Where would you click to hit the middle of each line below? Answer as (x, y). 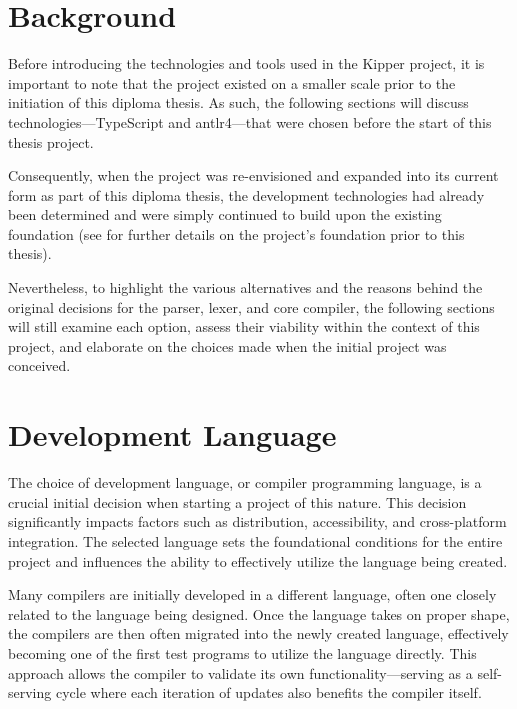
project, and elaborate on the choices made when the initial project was (227, 345)
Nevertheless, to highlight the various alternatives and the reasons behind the (245, 287)
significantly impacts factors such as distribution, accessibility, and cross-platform (257, 521)
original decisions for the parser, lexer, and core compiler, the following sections (251, 306)
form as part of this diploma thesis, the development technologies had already (246, 194)
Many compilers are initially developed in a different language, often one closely (252, 594)
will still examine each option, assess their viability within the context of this (244, 326)
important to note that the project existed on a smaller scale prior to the (232, 82)
